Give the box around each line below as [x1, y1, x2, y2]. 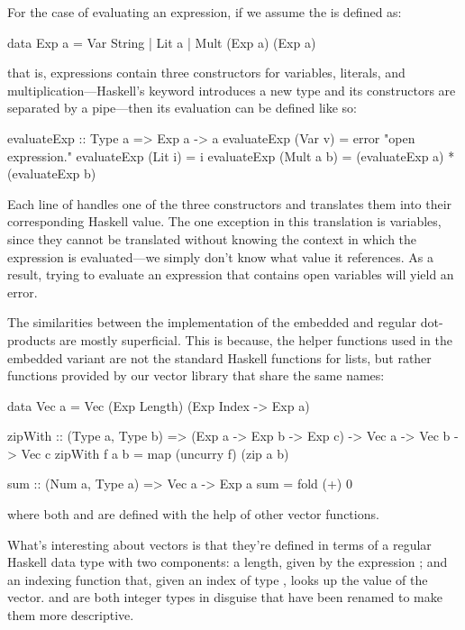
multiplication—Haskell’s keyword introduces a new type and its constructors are [7, 80, 456, 99]
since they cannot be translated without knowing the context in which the [7, 229, 417, 248]
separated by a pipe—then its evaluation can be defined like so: [7, 98, 357, 117]
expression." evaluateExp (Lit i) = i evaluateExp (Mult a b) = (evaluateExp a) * [7, 146, 455, 165]
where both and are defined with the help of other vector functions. [7, 505, 379, 524]
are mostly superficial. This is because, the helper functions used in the [59, 330, 452, 349]
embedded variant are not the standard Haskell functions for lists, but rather [7, 348, 432, 367]
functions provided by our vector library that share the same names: [7, 366, 385, 385]
